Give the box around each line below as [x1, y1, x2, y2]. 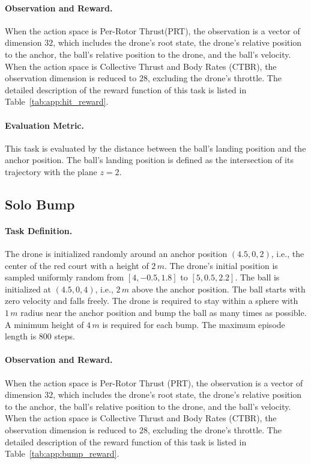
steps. [54, 330, 75, 342]
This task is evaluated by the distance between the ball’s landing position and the [5, 141, 306, 154]
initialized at [5, 282, 52, 295]
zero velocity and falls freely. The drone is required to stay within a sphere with [5, 294, 298, 307]
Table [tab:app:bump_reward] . [5, 447, 119, 460]
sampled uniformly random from [5, 271, 124, 283]
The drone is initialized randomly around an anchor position [5, 247, 228, 260]
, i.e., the [271, 247, 304, 260]
